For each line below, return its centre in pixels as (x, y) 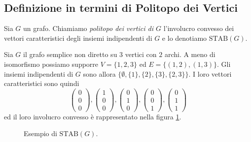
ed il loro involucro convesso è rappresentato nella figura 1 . (93, 116)
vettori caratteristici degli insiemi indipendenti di (78, 38)
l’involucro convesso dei (199, 28)
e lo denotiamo (184, 38)
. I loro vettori (210, 73)
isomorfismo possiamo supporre (51, 64)
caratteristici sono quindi (42, 83)
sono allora (99, 73)
